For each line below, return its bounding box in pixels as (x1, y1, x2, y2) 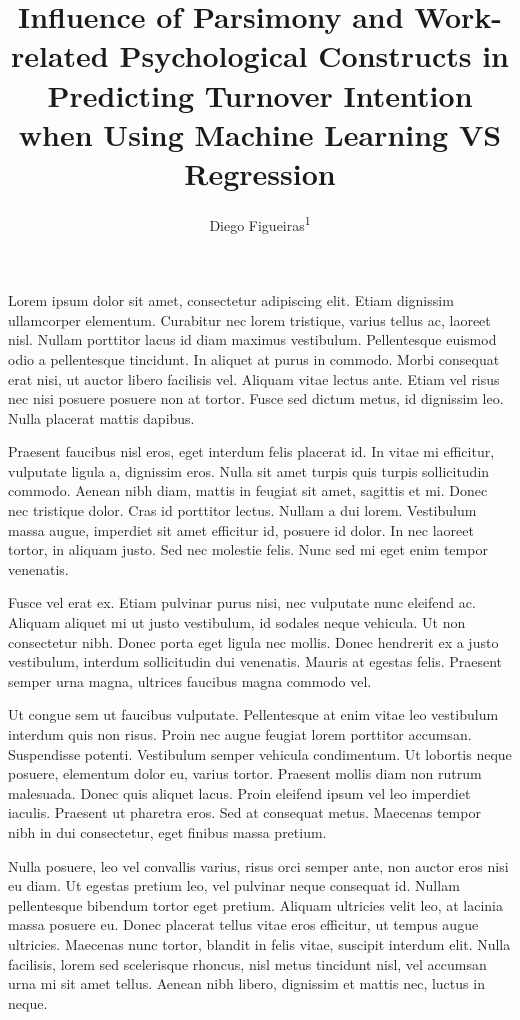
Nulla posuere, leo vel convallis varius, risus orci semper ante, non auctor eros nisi (8, 855, 509, 876)
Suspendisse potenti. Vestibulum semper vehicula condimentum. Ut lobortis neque (8, 743, 512, 764)
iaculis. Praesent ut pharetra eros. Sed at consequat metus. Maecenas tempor (8, 802, 481, 823)
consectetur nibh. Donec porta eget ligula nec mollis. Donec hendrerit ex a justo (8, 631, 499, 652)
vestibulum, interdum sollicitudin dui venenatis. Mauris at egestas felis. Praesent (8, 651, 503, 672)
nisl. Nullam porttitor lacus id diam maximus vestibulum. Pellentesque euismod (8, 329, 497, 350)
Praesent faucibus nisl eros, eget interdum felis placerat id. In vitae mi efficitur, (8, 441, 495, 462)
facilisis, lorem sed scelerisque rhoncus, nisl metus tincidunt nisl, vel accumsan (8, 953, 487, 974)
